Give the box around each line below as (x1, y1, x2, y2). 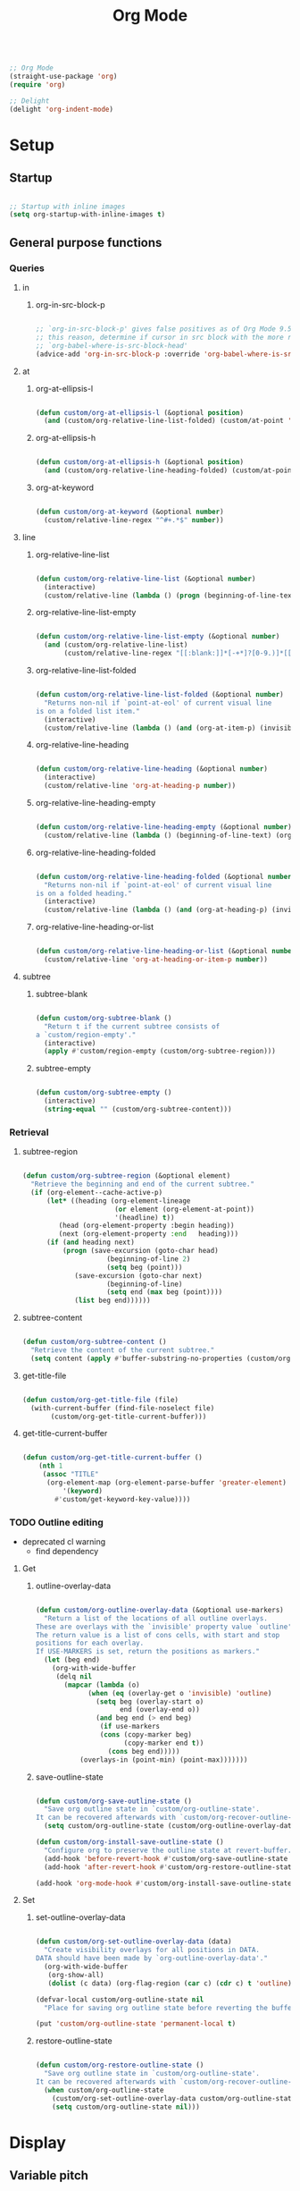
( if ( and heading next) (46, 1238, 136, 1248)
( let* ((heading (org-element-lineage (46, 1196, 191, 1205)
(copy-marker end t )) (123, 1738, 204, 1747)
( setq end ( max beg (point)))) (106, 1288, 223, 1297)
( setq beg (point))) (106, 1263, 183, 1272)
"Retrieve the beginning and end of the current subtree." (30, 1180, 255, 1189)
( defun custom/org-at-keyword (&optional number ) (35, 507, 225, 516)
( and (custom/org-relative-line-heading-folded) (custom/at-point (43, 466, 296, 475)
